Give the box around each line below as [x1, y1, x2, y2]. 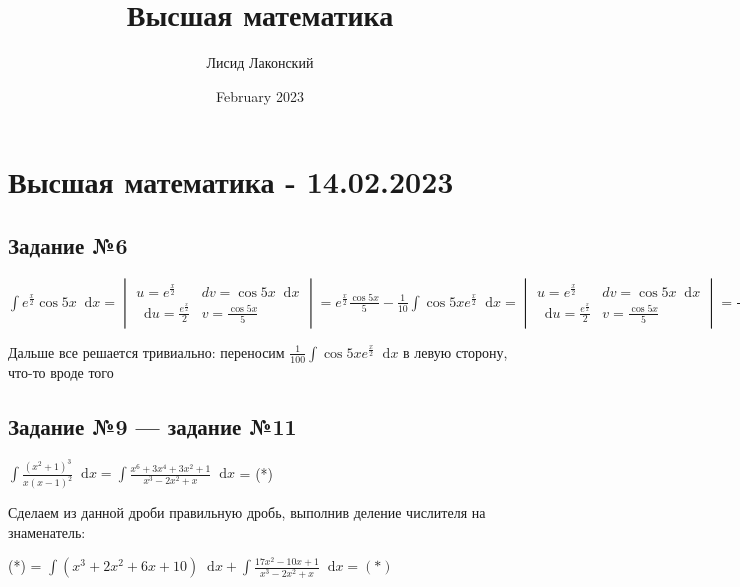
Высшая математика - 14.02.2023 [8, 161, 454, 202]
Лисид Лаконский [206, 52, 314, 73]
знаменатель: [8, 521, 86, 542]
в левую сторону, [403, 341, 508, 362]
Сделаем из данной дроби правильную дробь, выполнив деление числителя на [8, 502, 486, 523]
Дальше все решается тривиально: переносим [8, 341, 285, 362]
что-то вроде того [8, 361, 114, 382]
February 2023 [216, 85, 304, 106]
